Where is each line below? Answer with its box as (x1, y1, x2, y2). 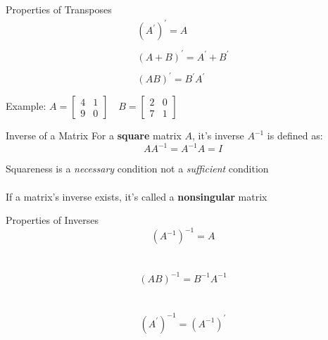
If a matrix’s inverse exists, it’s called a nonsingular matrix (6, 189, 267, 203)
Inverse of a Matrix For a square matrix (6, 128, 182, 143)
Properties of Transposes (6, 2, 112, 16)
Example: (6, 99, 46, 113)
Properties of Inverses (6, 213, 99, 227)
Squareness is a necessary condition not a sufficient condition (6, 161, 269, 176)
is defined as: (267, 128, 323, 143)
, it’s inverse (192, 128, 244, 143)
